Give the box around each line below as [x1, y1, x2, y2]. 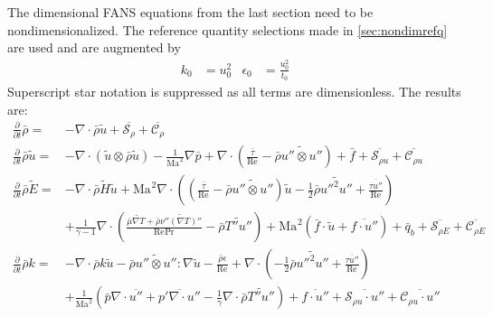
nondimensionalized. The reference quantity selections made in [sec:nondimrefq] [7, 20, 448, 39]
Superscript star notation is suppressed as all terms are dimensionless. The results [7, 81, 461, 100]
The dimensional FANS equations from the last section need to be [7, 3, 374, 21]
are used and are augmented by [7, 38, 181, 57]
